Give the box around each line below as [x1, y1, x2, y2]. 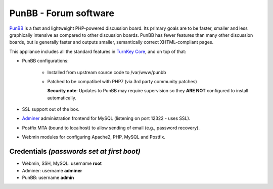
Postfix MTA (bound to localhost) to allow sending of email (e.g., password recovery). [22, 124, 200, 131]
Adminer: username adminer [22, 167, 82, 173]
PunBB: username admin [22, 174, 74, 180]
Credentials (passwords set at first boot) [9, 147, 141, 156]
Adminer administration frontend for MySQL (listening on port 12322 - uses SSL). [22, 115, 191, 121]
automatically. [47, 95, 77, 101]
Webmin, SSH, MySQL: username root [22, 160, 102, 166]
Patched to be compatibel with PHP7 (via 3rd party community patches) [47, 78, 197, 84]
